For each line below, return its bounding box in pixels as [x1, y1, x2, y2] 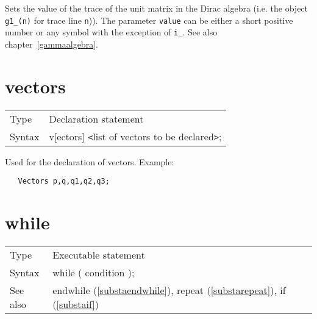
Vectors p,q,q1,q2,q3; [18, 177, 110, 186]
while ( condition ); [52, 265, 135, 279]
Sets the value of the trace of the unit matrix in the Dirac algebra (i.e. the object [5, 2, 308, 14]
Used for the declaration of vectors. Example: [5, 155, 174, 168]
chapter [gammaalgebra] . [5, 37, 98, 50]
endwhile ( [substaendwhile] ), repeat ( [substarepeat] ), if [52, 283, 286, 297]
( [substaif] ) [52, 297, 99, 311]
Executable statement [52, 248, 145, 262]
